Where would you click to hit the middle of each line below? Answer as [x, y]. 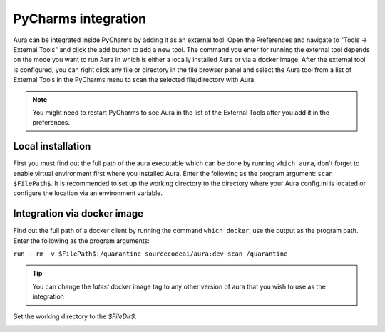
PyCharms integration [79, 19]
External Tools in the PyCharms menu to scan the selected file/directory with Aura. [134, 80]
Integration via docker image [78, 214]
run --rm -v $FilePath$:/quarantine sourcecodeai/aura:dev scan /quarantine [150, 254]
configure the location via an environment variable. [88, 193]
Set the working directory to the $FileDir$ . [75, 316]
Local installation [52, 146]
